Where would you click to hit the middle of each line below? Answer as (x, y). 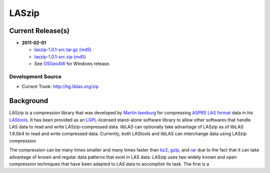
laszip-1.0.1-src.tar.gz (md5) (63, 49)
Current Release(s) (39, 31)
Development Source (35, 76)
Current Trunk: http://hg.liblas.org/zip (60, 86)
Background (29, 101)
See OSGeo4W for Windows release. (72, 64)
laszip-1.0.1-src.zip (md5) (60, 56)
